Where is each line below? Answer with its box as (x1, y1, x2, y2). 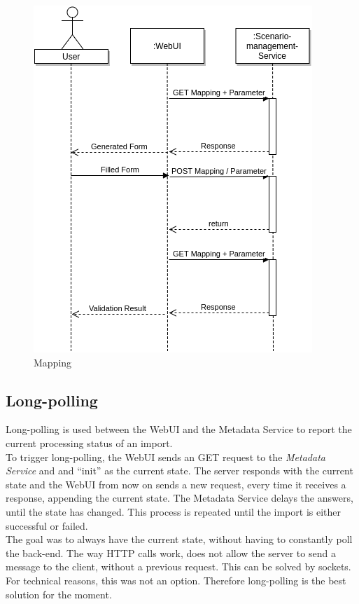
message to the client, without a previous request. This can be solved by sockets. (6, 559, 351, 574)
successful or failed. (6, 518, 88, 533)
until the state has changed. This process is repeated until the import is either (6, 504, 342, 519)
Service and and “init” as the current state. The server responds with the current (6, 463, 353, 478)
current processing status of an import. (6, 435, 173, 450)
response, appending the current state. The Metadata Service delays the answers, (6, 490, 353, 505)
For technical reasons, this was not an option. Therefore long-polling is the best (6, 572, 346, 587)
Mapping (34, 355, 72, 369)
